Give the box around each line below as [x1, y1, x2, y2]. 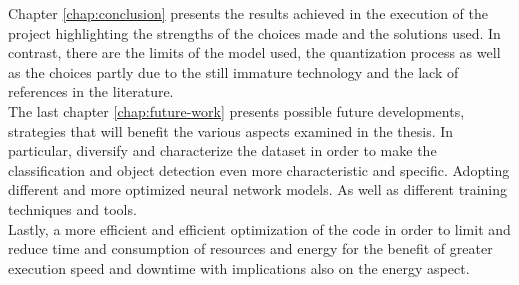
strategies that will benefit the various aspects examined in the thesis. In [8, 120, 454, 141]
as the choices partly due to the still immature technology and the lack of [8, 61, 459, 82]
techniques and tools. [8, 198, 137, 219]
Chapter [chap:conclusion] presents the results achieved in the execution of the [8, 3, 489, 23]
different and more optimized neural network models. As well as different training [8, 179, 507, 200]
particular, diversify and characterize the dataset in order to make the [8, 140, 437, 161]
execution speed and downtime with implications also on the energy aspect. [8, 257, 470, 278]
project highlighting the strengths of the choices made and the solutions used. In [8, 22, 501, 43]
